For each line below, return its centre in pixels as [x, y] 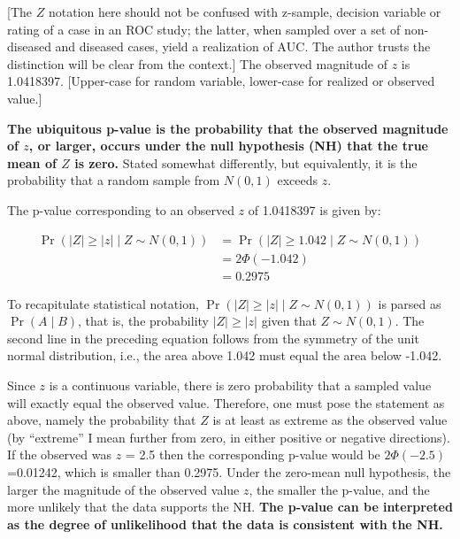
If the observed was [60, 454]
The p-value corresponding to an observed [121, 209]
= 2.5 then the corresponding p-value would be [253, 454]
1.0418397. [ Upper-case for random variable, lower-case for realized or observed [221, 81]
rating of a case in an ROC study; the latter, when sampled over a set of [204, 29]
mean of [32, 162]
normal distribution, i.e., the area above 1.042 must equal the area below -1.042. [225, 355]
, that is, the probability [143, 321]
